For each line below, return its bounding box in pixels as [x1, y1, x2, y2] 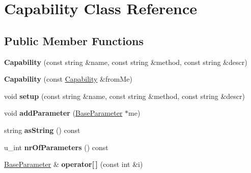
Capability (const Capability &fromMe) [4, 74, 132, 84]
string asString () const [4, 124, 80, 135]
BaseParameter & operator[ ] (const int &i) [4, 159, 143, 169]
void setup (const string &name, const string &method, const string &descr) [4, 90, 245, 101]
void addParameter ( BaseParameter [4, 108, 123, 118]
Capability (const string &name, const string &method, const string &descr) [4, 56, 247, 67]
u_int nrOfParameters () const [4, 142, 108, 152]
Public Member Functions [4, 32, 144, 48]
